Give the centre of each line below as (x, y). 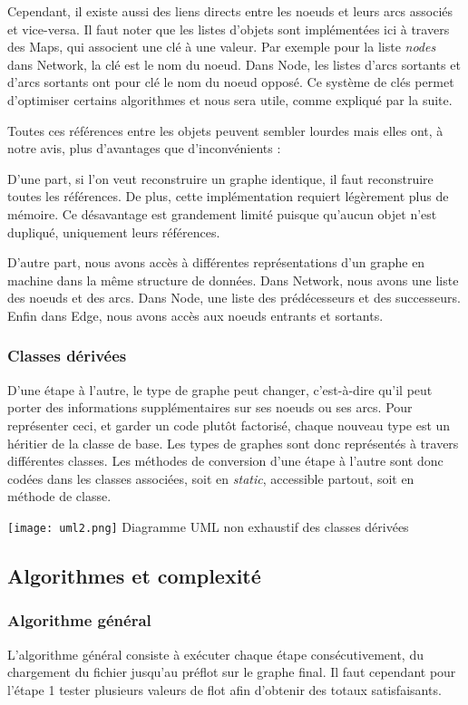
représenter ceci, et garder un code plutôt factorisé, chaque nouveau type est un (229, 425)
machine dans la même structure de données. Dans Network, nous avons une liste (233, 280)
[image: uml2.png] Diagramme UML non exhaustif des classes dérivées (208, 526)
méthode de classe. (59, 496)
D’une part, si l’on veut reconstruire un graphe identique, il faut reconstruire (220, 178)
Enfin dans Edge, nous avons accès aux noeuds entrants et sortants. (195, 315)
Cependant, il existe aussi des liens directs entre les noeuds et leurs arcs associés (230, 11)
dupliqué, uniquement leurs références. (114, 232)
